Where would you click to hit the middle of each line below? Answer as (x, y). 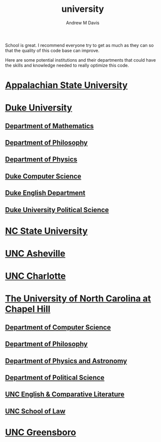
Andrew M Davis (83, 23)
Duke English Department (45, 193)
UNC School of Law (35, 411)
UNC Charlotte (35, 276)
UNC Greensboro (41, 432)
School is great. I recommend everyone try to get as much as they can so (80, 45)
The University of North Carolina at (78, 299)
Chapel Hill (28, 309)
